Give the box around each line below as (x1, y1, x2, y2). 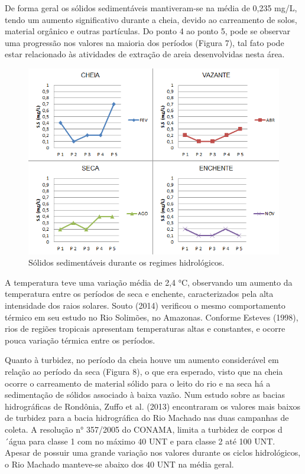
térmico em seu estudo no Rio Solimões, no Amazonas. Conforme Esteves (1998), (5, 310, 298, 323)
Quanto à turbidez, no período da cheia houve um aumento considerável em (5, 354, 279, 366)
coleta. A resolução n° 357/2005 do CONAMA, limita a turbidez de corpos (5, 423, 275, 435)
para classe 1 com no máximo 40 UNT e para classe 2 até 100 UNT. (28, 434, 275, 447)
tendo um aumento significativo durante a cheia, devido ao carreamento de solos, (5, 13, 297, 25)
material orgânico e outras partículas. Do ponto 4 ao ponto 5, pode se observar (5, 25, 290, 37)
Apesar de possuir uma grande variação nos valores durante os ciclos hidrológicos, (5, 446, 301, 459)
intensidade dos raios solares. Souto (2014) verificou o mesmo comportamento (5, 299, 285, 312)
